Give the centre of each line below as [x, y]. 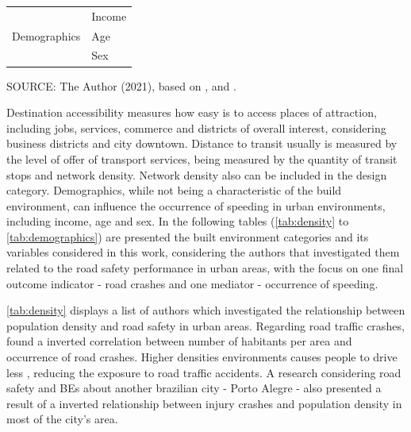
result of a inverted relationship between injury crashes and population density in [204, 403]
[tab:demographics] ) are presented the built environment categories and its [188, 236]
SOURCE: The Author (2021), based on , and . [121, 85]
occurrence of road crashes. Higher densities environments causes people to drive [202, 357]
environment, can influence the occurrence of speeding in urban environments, [196, 205]
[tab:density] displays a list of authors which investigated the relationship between [206, 310]
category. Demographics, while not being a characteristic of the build [174, 190]
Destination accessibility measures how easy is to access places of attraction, [192, 112]
